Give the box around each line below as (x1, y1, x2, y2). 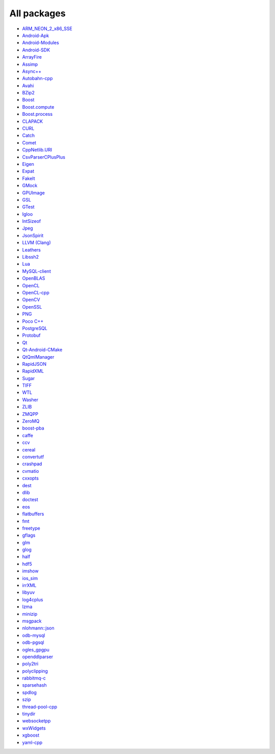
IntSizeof (22, 218, 41, 224)
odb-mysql (22, 632, 45, 638)
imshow (22, 568, 39, 574)
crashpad (22, 461, 42, 467)
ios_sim (22, 575, 38, 581)
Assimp (22, 61, 38, 67)
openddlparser (22, 654, 53, 660)
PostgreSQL (22, 325, 48, 331)
